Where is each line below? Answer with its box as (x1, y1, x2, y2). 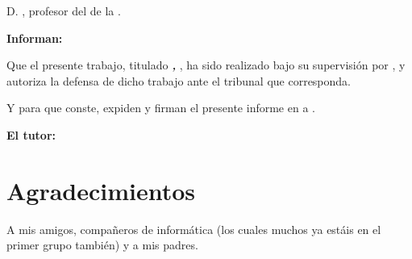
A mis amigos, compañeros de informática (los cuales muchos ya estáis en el (6, 220, 381, 237)
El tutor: (6, 126, 56, 143)
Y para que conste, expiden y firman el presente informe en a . (6, 99, 315, 116)
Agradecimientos (6, 173, 196, 207)
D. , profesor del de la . (6, 2, 121, 19)
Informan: (6, 29, 63, 46)
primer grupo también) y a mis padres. (6, 236, 198, 253)
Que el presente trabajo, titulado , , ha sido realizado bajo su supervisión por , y (6, 56, 406, 73)
